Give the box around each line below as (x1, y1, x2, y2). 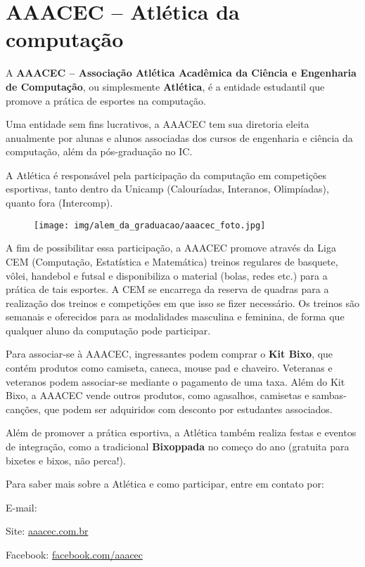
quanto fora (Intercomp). (6, 195, 113, 210)
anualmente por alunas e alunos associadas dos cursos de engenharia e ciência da (6, 130, 353, 145)
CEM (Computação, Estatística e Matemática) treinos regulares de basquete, (6, 254, 338, 268)
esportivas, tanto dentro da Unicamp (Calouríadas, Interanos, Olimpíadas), (6, 181, 329, 196)
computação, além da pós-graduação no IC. (6, 144, 193, 159)
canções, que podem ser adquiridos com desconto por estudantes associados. (6, 401, 333, 416)
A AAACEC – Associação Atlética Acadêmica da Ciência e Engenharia (6, 65, 357, 80)
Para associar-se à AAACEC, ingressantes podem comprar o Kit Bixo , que (6, 346, 333, 361)
